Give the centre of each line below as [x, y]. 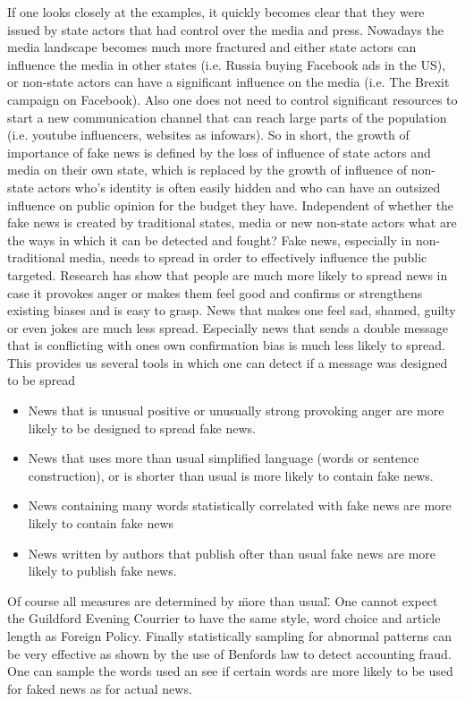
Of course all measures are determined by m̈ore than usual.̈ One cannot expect [223, 600]
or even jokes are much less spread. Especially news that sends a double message [228, 327]
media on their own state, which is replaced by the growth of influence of [207, 170]
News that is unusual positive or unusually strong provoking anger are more [236, 410]
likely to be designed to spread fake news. [142, 427]
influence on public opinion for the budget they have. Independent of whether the [231, 205]
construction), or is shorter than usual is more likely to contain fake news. [231, 475]
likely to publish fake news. [102, 571]
